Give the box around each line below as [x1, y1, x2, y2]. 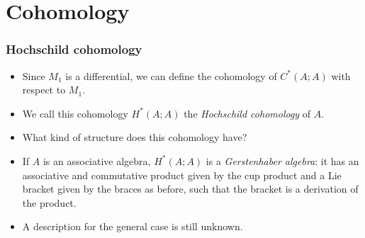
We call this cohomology [22, 106, 128, 120]
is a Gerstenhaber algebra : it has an [206, 153, 359, 168]
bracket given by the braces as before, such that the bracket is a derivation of [22, 181, 359, 196]
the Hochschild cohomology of [184, 106, 311, 120]
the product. [22, 195, 77, 210]
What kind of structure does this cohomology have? [22, 130, 247, 144]
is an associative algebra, [43, 153, 151, 168]
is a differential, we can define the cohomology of [65, 68, 277, 83]
